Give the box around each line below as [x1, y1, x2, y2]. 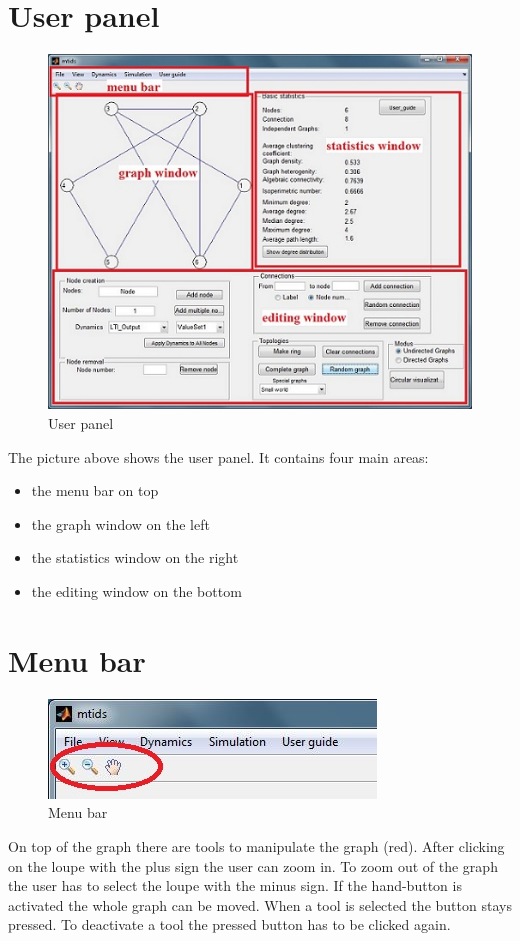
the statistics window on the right [31, 547, 239, 568]
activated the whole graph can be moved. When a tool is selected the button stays [8, 894, 512, 915]
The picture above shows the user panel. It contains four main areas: [8, 446, 429, 467]
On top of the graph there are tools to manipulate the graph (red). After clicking [8, 835, 505, 856]
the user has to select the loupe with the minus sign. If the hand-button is [8, 875, 462, 896]
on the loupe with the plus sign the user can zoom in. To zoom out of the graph [8, 855, 498, 876]
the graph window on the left [31, 513, 210, 534]
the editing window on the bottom [31, 581, 242, 602]
